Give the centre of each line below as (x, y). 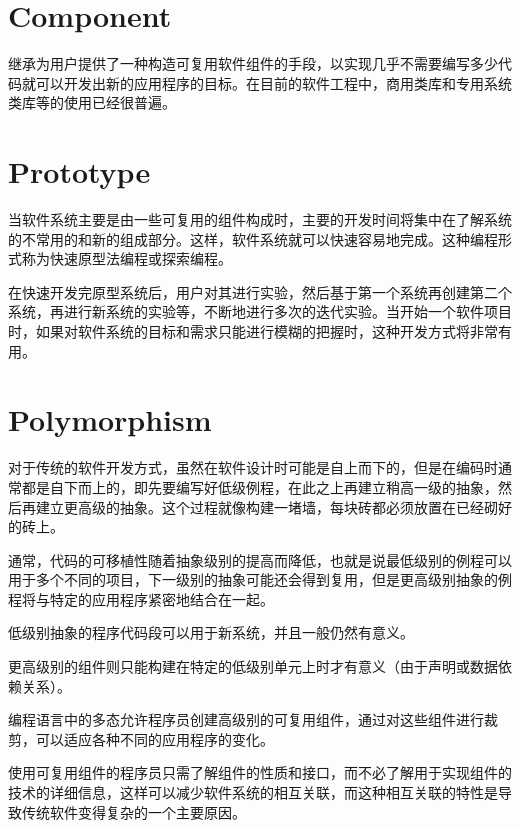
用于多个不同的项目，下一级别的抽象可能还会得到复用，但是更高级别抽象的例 (260, 579)
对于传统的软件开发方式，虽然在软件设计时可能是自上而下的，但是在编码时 (253, 467)
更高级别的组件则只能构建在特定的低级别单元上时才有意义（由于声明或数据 (253, 666)
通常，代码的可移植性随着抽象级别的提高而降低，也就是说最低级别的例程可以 (260, 559)
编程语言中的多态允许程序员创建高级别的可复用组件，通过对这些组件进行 (246, 719)
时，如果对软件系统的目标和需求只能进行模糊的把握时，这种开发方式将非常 (253, 331)
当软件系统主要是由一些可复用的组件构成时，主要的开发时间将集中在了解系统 (260, 219)
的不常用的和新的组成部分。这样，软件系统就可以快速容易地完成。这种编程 (253, 238)
